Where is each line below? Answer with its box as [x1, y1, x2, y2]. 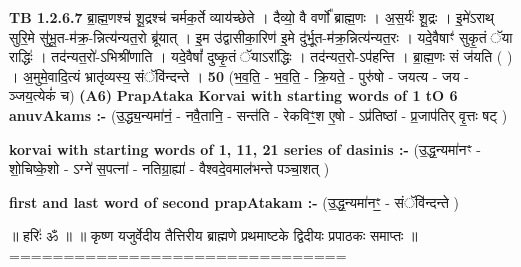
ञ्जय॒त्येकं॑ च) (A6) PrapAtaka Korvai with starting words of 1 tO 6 [9, 85, 458, 106]
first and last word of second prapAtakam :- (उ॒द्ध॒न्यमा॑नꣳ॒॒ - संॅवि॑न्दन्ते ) [9, 191, 460, 212]
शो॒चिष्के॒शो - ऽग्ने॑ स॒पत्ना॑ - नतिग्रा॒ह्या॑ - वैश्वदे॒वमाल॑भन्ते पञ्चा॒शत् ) [9, 158, 330, 179]
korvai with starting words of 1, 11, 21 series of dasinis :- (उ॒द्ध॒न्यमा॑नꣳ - [9, 138, 481, 159]
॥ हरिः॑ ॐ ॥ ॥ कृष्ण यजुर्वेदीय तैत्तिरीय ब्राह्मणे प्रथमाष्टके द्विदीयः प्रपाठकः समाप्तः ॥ [9, 225, 418, 246]
